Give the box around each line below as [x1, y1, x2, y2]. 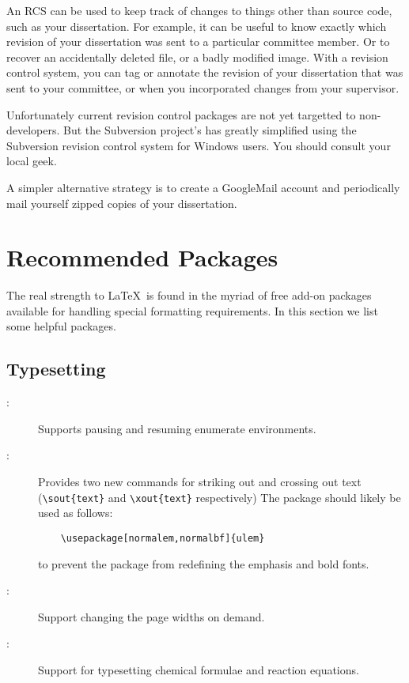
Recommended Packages [6, 241, 278, 274]
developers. [6, 122, 60, 138]
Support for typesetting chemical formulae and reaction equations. [38, 661, 359, 677]
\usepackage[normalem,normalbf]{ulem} [60, 532, 265, 544]
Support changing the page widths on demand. [38, 608, 265, 625]
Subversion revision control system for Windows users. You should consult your [6, 137, 391, 153]
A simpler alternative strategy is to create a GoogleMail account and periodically [6, 179, 400, 195]
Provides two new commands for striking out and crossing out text [38, 474, 362, 490]
